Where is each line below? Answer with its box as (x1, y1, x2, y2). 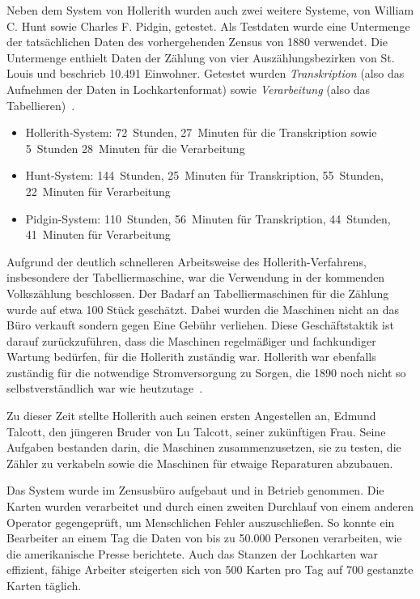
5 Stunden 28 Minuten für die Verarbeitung (25, 139, 245, 156)
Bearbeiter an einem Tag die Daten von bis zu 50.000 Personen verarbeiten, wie (6, 529, 402, 546)
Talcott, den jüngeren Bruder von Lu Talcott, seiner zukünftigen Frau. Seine (6, 423, 386, 440)
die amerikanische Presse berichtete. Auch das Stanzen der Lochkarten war (6, 545, 379, 562)
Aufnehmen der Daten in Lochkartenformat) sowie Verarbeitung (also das (6, 80, 371, 97)
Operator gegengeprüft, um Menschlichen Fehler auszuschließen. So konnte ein (6, 513, 395, 530)
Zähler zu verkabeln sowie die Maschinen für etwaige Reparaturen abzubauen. (6, 454, 393, 471)
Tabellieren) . (6, 96, 75, 113)
